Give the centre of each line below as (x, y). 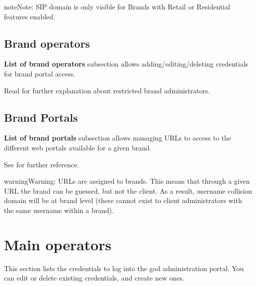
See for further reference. (42, 164)
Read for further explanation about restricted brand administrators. (107, 90)
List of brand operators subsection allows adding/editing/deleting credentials (126, 64)
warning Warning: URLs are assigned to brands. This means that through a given (127, 181)
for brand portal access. (40, 73)
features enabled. (30, 16)
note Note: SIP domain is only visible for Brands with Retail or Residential (117, 6)
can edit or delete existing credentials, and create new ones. (94, 278)
